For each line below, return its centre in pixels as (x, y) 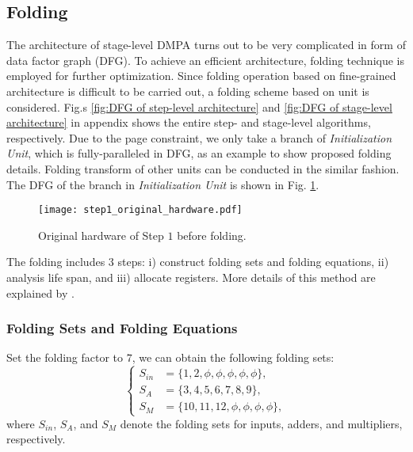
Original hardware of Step (101, 235)
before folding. (212, 235)
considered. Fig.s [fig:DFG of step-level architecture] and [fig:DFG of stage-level (199, 106)
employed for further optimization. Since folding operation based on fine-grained (201, 76)
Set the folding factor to (65, 357)
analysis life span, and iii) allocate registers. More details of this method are (191, 277)
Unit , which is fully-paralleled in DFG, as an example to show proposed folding (199, 153)
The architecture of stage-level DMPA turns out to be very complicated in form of (206, 45)
